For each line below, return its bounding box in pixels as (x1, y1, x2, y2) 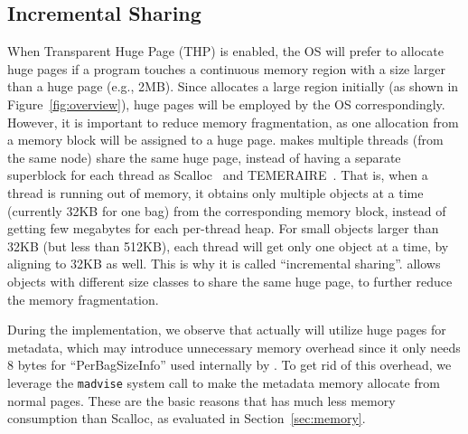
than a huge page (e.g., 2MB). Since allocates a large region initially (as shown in (7, 77, 459, 96)
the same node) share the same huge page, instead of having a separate (7, 147, 401, 166)
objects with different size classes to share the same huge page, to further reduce (7, 271, 453, 290)
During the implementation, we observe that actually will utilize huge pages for (7, 320, 446, 339)
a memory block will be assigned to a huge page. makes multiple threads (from (7, 130, 444, 149)
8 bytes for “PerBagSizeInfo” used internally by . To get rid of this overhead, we (7, 355, 452, 374)
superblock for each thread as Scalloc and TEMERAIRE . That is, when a (7, 165, 428, 184)
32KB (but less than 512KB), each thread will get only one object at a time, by (7, 236, 449, 255)
